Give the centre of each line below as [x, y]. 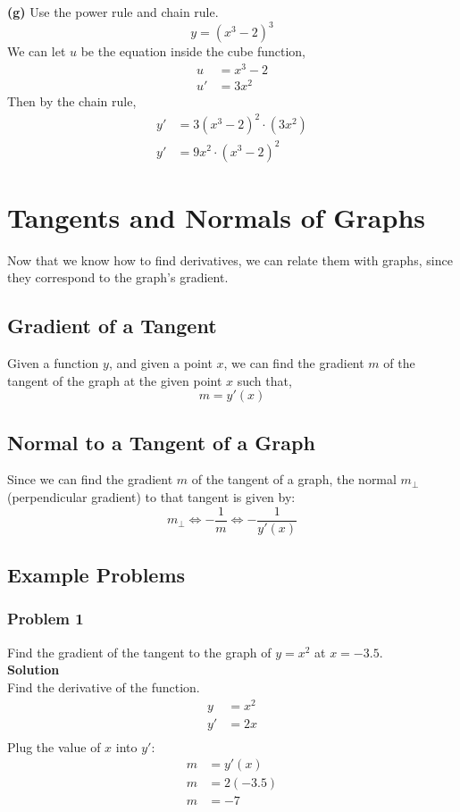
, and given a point [160, 363]
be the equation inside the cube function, [193, 51]
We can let [37, 51]
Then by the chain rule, [72, 100]
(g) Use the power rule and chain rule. [113, 12]
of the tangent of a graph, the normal [294, 479]
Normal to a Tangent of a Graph [161, 442]
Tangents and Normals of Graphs [217, 217]
